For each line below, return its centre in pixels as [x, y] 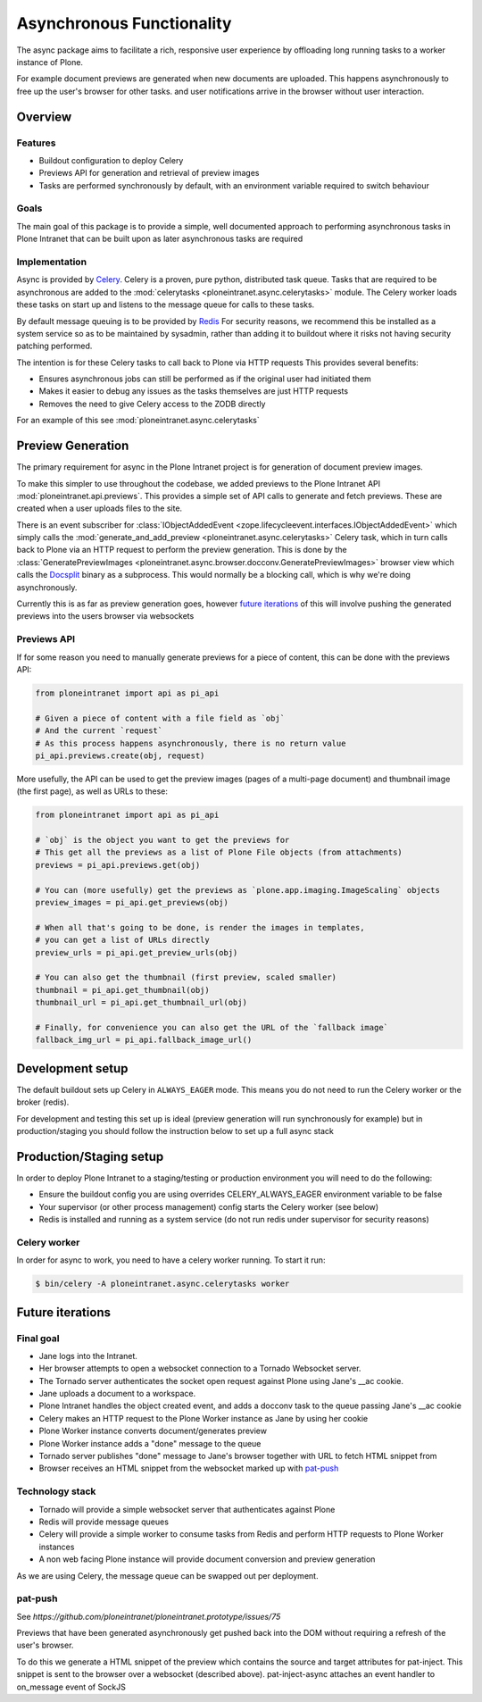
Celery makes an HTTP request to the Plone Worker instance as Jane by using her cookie [204, 1418]
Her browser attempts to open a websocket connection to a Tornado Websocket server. [200, 1368]
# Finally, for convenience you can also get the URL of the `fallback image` [212, 1027]
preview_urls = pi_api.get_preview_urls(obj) [137, 952]
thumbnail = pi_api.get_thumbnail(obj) [122, 990]
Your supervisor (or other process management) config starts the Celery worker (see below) [209, 1206]
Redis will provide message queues [104, 1522]
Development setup [72, 1068]
